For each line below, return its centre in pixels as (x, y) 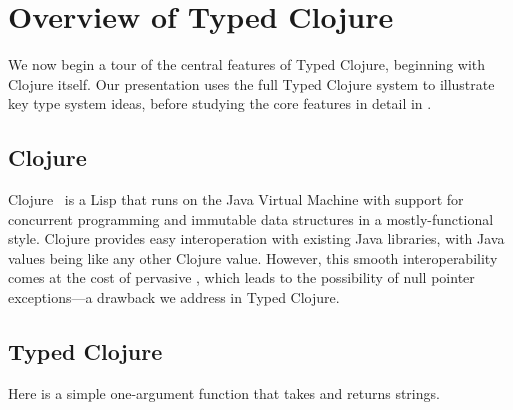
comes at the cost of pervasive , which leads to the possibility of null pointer (241, 277)
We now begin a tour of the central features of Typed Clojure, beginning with (247, 64)
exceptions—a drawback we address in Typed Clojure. (174, 297)
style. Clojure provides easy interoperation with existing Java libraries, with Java (256, 238)
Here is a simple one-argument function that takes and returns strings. (224, 392)
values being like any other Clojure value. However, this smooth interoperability (253, 257)
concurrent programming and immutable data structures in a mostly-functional (251, 218)
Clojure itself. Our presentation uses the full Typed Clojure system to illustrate (251, 83)
